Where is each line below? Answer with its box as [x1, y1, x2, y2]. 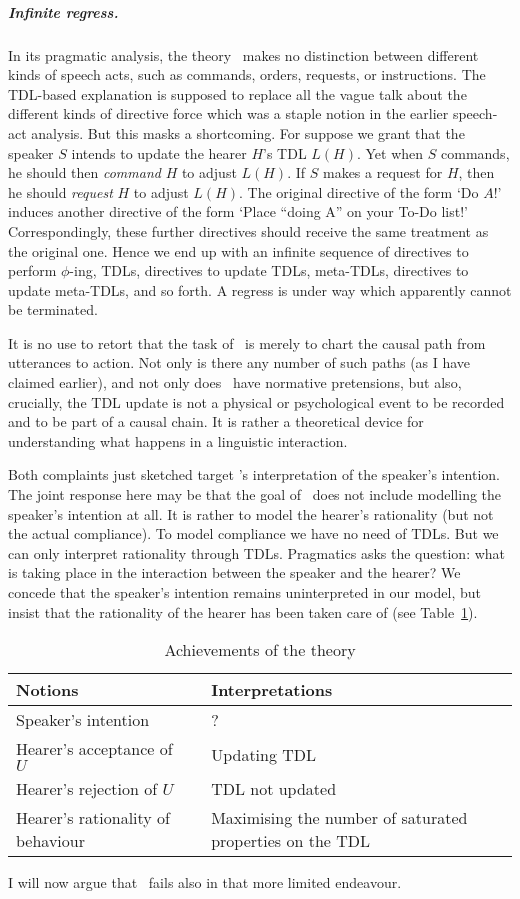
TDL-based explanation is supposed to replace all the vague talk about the [8, 83, 467, 104]
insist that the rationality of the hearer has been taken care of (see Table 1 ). [8, 601, 478, 622]
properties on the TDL [211, 829, 371, 853]
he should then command [8, 162, 161, 183]
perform [8, 260, 57, 281]
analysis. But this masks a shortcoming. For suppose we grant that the [31, 122, 465, 143]
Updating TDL [211, 742, 317, 766]
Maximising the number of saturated [211, 806, 468, 830]
